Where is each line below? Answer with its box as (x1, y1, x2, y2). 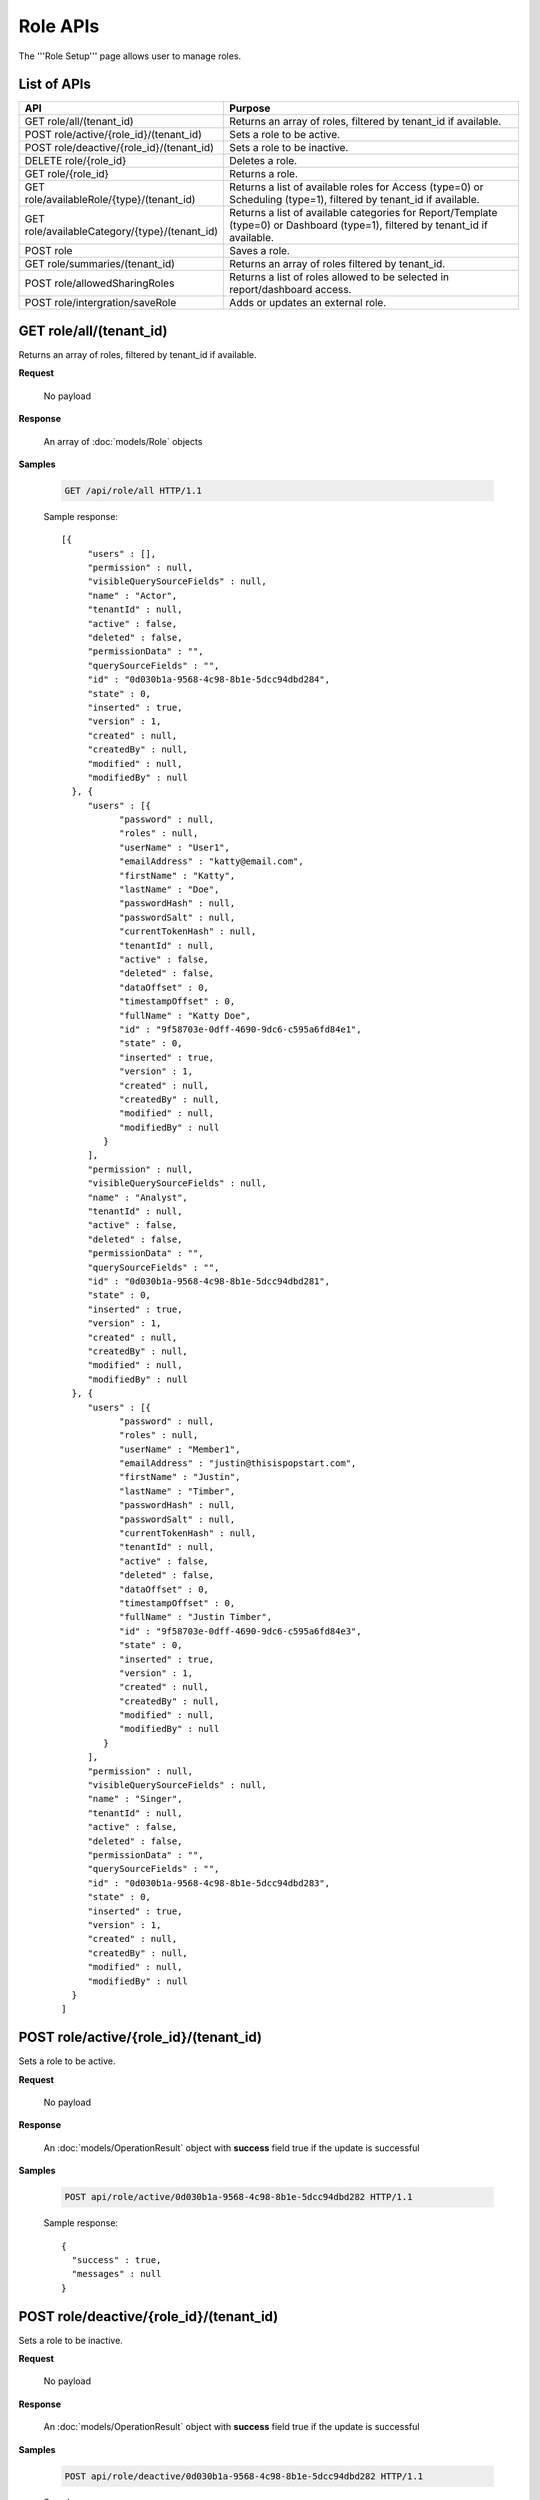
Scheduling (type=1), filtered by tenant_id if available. (229, 193, 480, 207)
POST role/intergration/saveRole (24, 296, 177, 310)
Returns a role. (229, 167, 299, 181)
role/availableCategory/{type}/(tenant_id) (24, 225, 219, 239)
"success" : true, (71, 2254, 162, 2265)
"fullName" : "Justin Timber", (118, 1611, 273, 1623)
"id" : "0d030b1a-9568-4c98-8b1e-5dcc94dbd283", (87, 1877, 330, 1889)
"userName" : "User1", (118, 841, 230, 853)
